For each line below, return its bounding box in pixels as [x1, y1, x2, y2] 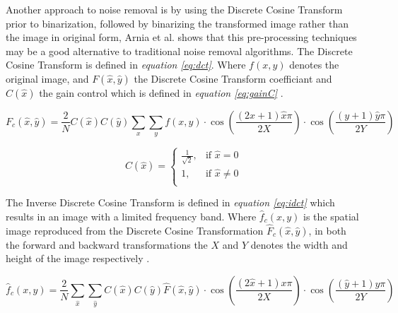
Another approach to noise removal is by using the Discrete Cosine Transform [6, 2, 343, 16]
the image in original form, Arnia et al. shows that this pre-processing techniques [6, 30, 357, 45]
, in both [308, 223, 346, 237]
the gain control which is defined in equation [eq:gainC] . [39, 85, 283, 100]
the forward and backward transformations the [6, 237, 208, 252]
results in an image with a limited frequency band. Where [6, 208, 257, 223]
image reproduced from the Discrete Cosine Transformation [6, 223, 264, 237]
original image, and [6, 71, 89, 85]
